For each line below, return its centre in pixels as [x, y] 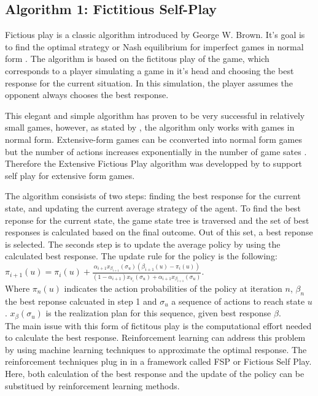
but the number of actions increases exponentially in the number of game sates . [156, 151]
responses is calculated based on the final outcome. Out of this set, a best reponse [159, 232]
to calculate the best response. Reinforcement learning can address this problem [155, 337]
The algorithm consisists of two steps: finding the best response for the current [153, 196]
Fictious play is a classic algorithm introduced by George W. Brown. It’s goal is [155, 35]
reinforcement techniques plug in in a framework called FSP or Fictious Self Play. [158, 361]
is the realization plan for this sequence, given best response [158, 313]
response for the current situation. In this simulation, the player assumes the [149, 82]
